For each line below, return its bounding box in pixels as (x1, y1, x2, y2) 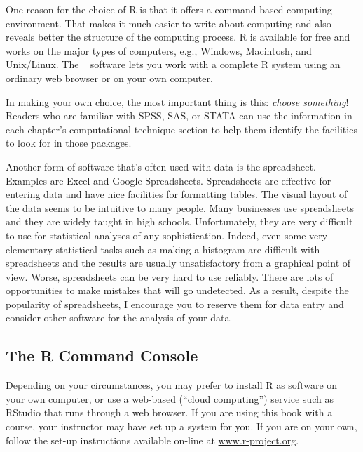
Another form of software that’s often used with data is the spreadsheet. (6, 159, 316, 173)
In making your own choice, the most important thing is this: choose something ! (6, 94, 349, 109)
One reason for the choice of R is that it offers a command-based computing (6, 2, 332, 16)
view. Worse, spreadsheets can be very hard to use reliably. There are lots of (6, 269, 334, 284)
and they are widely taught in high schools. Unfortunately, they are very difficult (6, 214, 353, 229)
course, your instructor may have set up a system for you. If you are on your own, (6, 419, 357, 434)
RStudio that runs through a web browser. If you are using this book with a (6, 405, 333, 420)
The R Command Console (6, 345, 198, 366)
